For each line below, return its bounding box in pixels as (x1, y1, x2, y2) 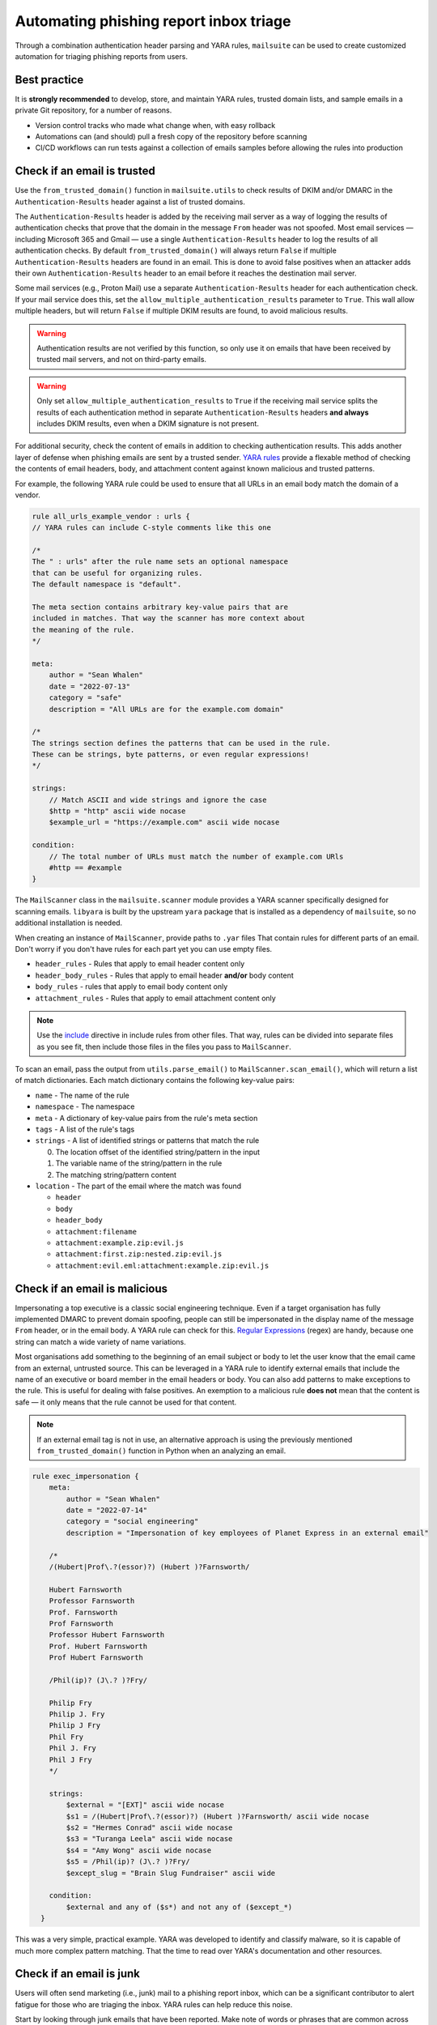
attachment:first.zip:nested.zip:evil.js (55, 1250, 223, 1259)
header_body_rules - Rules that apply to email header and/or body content (35, 970, 295, 980)
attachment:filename (55, 1227, 138, 1236)
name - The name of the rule (35, 1090, 129, 1100)
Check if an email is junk (15, 1967, 141, 1980)
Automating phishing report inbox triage (15, 12, 291, 30)
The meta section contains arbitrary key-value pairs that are (32, 603, 289, 612)
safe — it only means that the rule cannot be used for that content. (15, 1397, 237, 1407)
